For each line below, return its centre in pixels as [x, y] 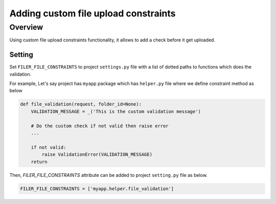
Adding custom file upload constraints [93, 13]
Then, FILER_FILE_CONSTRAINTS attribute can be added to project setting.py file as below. [109, 175]
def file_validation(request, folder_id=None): [81, 104]
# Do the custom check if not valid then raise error [100, 126]
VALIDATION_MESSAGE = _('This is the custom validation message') [116, 111]
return [39, 162]
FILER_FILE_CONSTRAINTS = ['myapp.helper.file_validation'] [97, 189]
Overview [26, 27]
